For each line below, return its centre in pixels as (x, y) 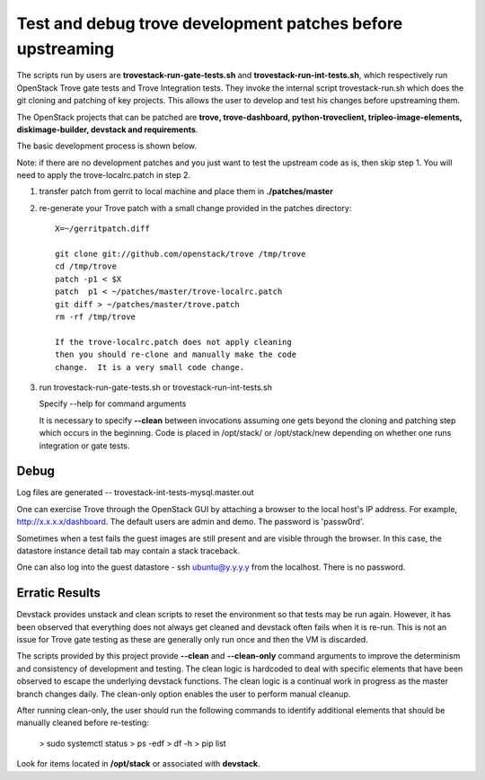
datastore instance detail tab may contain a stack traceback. (128, 550)
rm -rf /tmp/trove (96, 316)
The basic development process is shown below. (107, 146)
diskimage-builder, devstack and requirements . (107, 129)
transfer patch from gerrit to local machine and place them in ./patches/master (186, 191)
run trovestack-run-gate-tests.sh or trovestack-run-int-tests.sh (156, 387)
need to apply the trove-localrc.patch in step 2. (104, 175)
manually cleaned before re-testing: (83, 722)
